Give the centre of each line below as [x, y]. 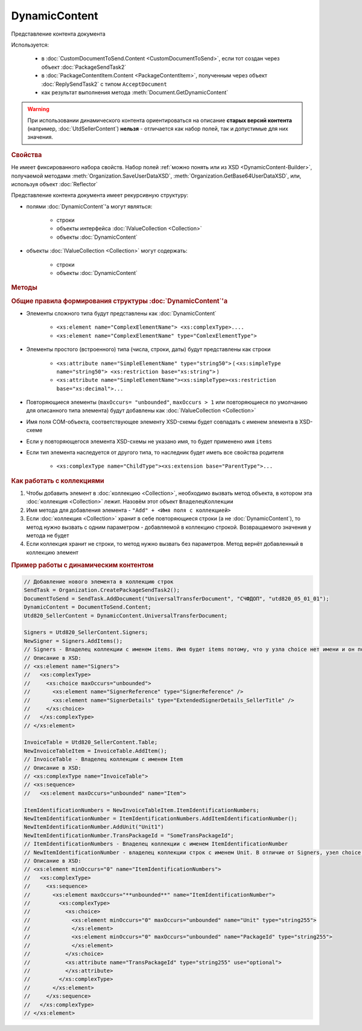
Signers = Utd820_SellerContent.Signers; [86, 632]
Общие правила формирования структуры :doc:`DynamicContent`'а [119, 301]
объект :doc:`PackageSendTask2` [84, 67]
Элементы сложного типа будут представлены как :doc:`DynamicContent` [121, 313]
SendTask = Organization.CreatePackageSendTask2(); [102, 590]
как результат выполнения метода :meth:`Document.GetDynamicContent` [135, 92]
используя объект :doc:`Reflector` [54, 184]
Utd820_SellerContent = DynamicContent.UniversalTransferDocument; [126, 616]
